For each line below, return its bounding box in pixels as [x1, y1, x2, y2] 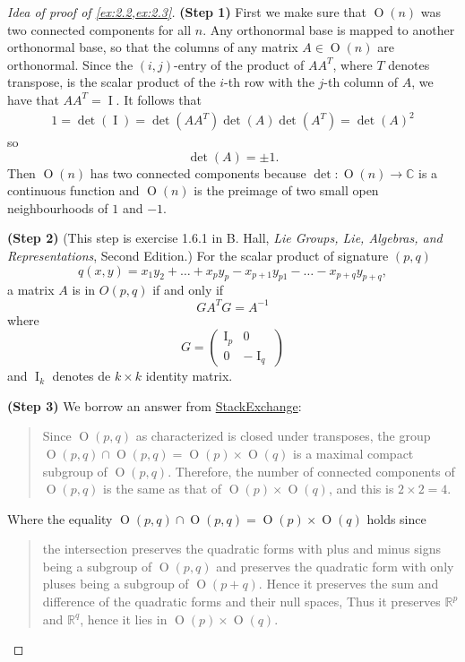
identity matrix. [145, 366, 233, 385]
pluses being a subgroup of [42, 574, 189, 593]
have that [7, 90, 59, 108]
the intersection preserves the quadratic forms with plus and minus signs [42, 539, 441, 558]
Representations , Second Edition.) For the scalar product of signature [7, 246, 389, 265]
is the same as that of [103, 479, 222, 498]
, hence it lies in [80, 609, 168, 628]
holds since [366, 509, 426, 528]
